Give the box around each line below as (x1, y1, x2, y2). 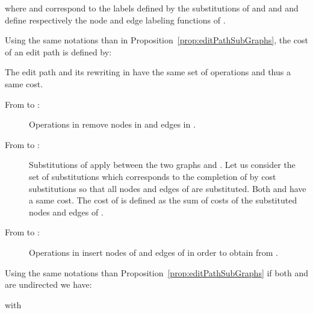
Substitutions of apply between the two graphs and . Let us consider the (29, 158, 296, 171)
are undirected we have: (5, 278, 92, 291)
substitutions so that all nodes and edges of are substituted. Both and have (29, 182, 306, 194)
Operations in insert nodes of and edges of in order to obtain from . (29, 246, 278, 258)
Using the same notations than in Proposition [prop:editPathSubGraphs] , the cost (5, 34, 308, 46)
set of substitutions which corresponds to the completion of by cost (29, 170, 276, 182)
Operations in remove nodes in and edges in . (29, 118, 196, 131)
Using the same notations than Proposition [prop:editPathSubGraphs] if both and (5, 266, 308, 279)
